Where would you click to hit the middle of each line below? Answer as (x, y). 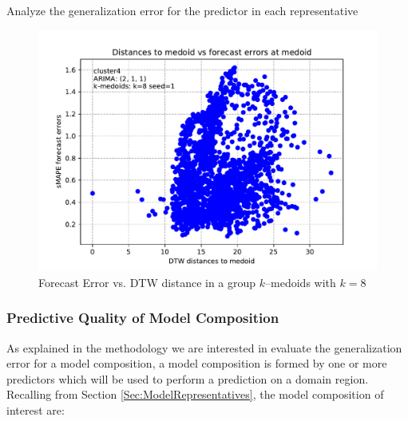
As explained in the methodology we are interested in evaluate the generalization (204, 347)
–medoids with (301, 282)
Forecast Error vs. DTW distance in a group (147, 282)
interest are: (36, 410)
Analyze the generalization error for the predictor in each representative (182, 10)
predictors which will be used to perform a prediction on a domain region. (188, 378)
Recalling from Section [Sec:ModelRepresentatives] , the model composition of (195, 394)
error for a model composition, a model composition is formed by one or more (197, 363)
